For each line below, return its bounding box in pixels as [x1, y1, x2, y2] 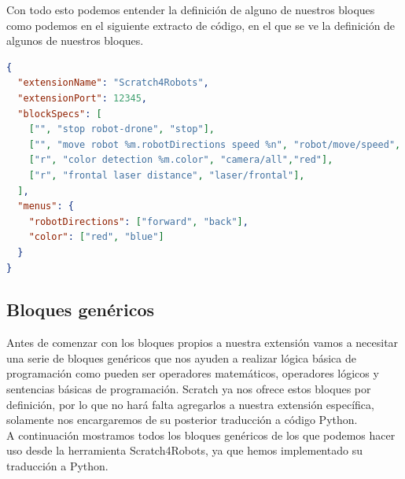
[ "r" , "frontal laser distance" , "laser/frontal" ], [28, 169, 305, 181]
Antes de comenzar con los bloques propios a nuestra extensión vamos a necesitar [6, 334, 399, 351]
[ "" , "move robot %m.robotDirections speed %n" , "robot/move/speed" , [28, 138, 401, 150]
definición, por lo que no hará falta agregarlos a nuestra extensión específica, [6, 396, 374, 412]
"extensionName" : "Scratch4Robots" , [17, 77, 209, 89]
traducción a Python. [6, 458, 109, 474]
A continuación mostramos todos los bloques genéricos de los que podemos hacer [6, 426, 396, 443]
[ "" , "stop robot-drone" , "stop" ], [28, 123, 215, 135]
